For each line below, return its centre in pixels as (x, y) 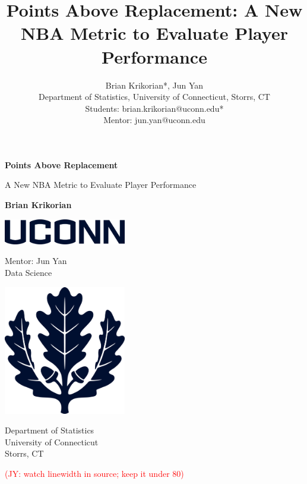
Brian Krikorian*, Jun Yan (154, 85)
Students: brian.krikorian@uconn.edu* (154, 108)
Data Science (29, 272)
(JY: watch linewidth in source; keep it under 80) (94, 473)
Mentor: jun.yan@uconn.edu (154, 120)
